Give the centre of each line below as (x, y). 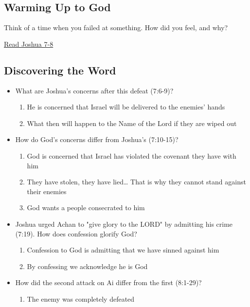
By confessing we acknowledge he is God (87, 266)
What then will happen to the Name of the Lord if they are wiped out (132, 123)
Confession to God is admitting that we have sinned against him (123, 250)
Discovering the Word (60, 70)
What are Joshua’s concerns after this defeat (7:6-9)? (94, 90)
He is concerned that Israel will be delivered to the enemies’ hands (126, 107)
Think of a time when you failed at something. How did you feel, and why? (116, 27)
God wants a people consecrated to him (86, 208)
